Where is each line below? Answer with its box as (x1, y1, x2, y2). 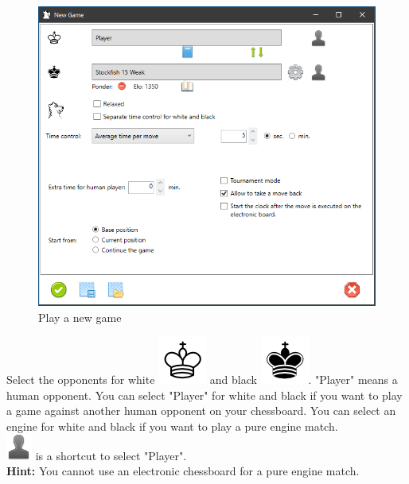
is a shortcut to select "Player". (35, 447, 187, 463)
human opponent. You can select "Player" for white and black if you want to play (6, 386, 403, 403)
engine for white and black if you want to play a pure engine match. (6, 418, 338, 434)
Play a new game (38, 308, 122, 325)
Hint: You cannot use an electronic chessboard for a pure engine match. (6, 463, 360, 479)
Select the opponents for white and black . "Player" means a (6, 371, 398, 388)
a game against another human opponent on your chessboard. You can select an (6, 402, 396, 419)
